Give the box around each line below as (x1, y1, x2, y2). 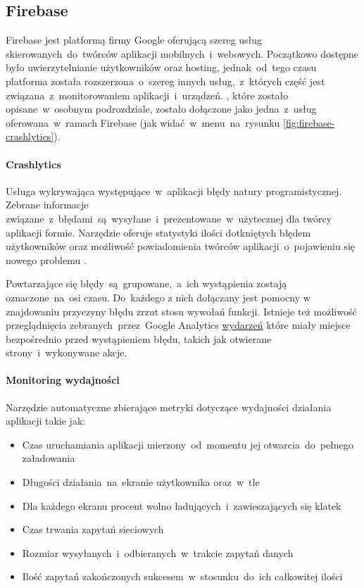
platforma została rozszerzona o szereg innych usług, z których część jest (6, 73, 325, 88)
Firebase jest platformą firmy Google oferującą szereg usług (6, 32, 263, 47)
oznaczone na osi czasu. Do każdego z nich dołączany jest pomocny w (6, 289, 310, 304)
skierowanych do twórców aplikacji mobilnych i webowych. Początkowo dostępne (6, 46, 358, 61)
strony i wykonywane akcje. (6, 345, 127, 360)
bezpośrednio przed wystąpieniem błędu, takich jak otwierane (6, 331, 272, 346)
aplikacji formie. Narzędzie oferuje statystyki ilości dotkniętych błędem (6, 225, 311, 239)
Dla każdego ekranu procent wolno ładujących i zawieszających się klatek (22, 498, 341, 513)
